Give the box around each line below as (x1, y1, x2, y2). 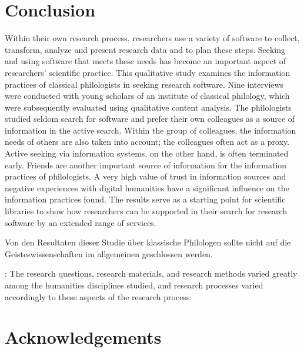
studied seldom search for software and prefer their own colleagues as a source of (5, 112, 295, 125)
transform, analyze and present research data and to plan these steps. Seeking (5, 43, 286, 55)
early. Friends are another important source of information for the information (5, 158, 287, 171)
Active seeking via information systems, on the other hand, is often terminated (5, 147, 289, 160)
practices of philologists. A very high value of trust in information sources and (5, 170, 286, 182)
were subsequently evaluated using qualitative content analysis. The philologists (5, 101, 292, 113)
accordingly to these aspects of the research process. (5, 290, 192, 303)
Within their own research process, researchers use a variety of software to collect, (5, 32, 300, 44)
